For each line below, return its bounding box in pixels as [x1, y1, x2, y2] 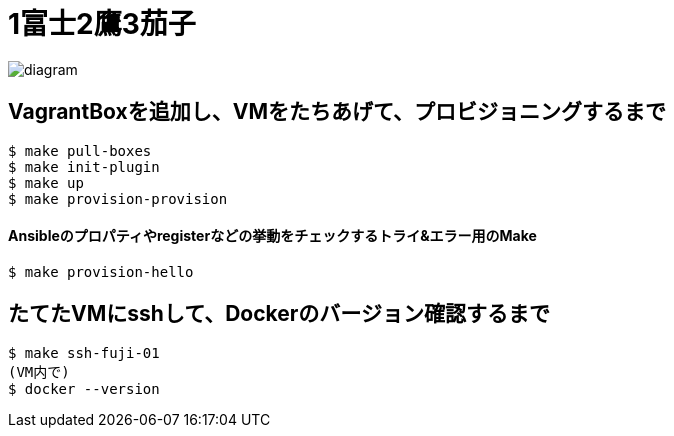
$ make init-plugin [8, 158, 160, 175]
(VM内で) [8, 363, 70, 380]
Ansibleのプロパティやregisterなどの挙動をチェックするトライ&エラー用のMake [8, 227, 537, 245]
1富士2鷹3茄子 [8, 7, 196, 41]
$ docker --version [8, 380, 160, 397]
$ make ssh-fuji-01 [8, 344, 160, 361]
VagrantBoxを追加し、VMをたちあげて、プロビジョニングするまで [8, 99, 666, 125]
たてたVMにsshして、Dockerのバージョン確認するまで [8, 301, 550, 327]
